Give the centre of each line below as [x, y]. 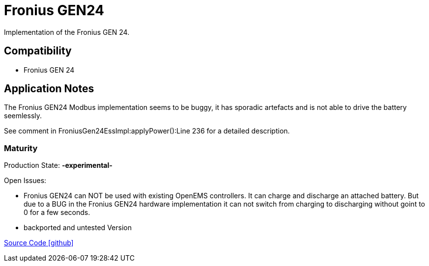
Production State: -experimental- [58, 165]
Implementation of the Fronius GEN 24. [67, 32]
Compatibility [38, 51]
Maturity [21, 148]
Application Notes [49, 89]
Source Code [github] [39, 243]
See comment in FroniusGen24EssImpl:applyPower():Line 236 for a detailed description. [147, 131]
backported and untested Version [78, 228]
